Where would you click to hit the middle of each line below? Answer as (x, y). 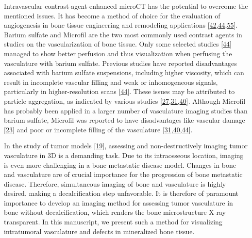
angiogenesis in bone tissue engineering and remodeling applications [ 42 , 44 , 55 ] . (121, 25)
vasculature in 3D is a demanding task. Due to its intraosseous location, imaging (124, 155)
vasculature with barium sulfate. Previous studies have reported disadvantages (120, 63)
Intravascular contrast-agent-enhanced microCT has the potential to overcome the (126, 6)
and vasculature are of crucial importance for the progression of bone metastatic (123, 174)
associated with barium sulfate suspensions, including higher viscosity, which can (124, 72)
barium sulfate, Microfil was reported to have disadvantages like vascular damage (125, 120)
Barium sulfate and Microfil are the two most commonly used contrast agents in (123, 34)
